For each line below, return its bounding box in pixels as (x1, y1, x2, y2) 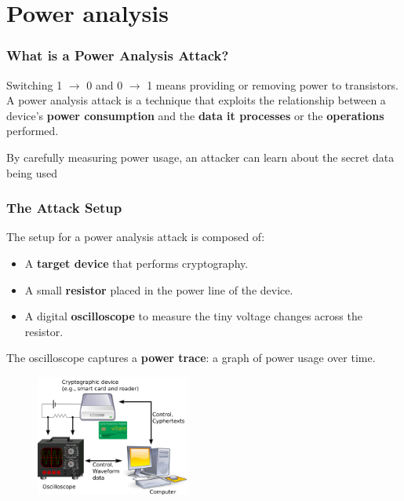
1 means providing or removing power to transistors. (147, 76, 399, 93)
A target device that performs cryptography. (24, 254, 249, 271)
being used (6, 164, 58, 181)
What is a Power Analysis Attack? (6, 46, 229, 65)
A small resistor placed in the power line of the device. (24, 281, 293, 298)
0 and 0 (86, 76, 123, 93)
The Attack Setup (6, 198, 122, 218)
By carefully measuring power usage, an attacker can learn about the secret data (6, 148, 395, 165)
